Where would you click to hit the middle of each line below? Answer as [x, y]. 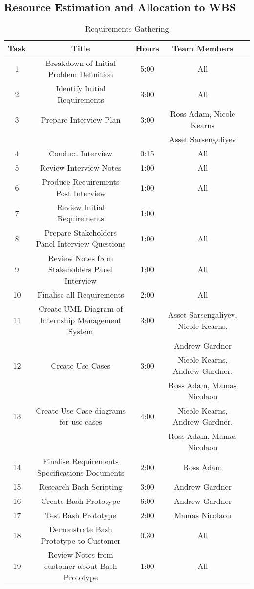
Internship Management [81, 320]
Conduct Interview [81, 153]
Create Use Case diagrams [81, 411]
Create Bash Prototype [81, 501]
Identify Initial [81, 88]
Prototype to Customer [81, 541]
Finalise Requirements [81, 461]
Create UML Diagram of [81, 309]
